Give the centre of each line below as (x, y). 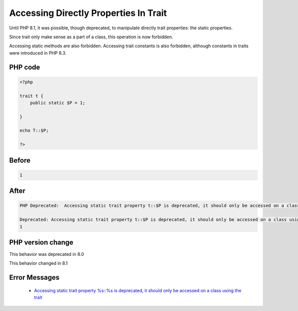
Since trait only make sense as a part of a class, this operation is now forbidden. (91, 37)
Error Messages (34, 277)
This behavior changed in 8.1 (38, 263)
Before (20, 160)
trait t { (32, 96)
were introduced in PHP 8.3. (38, 53)
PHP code (25, 67)
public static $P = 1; (58, 103)
